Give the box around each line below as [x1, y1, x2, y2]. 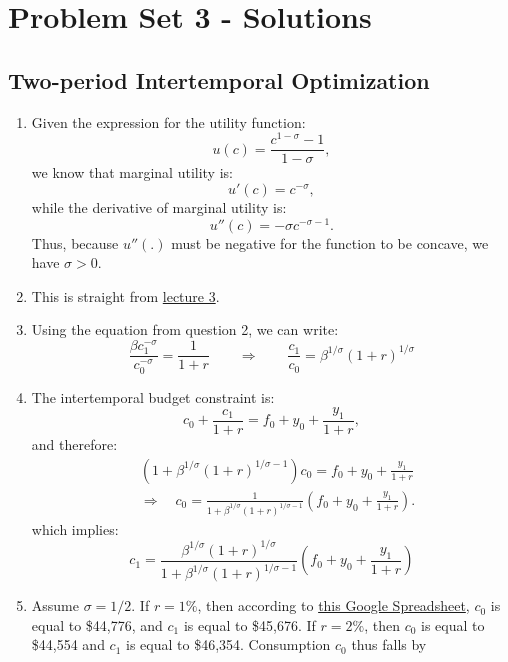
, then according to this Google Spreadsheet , [197, 595, 470, 616]
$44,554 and [31, 634, 105, 655]
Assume [31, 595, 79, 616]
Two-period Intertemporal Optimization [8, 64, 430, 95]
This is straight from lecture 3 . [31, 285, 220, 306]
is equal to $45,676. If [183, 614, 316, 635]
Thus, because [31, 232, 119, 253]
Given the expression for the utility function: [31, 111, 306, 132]
